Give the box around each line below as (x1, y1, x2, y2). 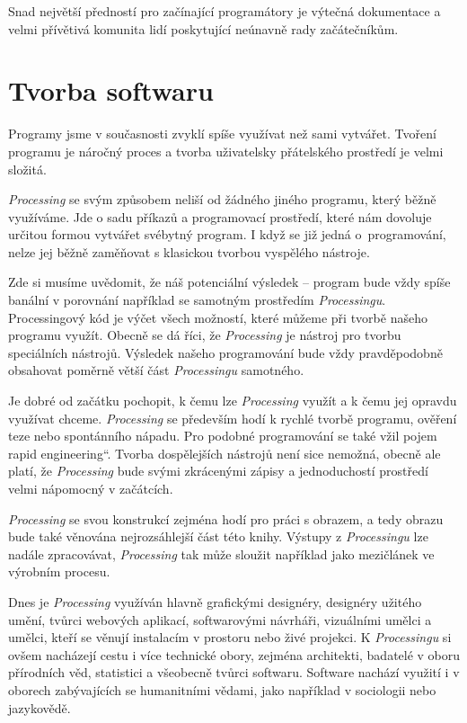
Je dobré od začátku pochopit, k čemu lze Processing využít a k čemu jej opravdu (8, 391, 457, 410)
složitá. (8, 159, 47, 178)
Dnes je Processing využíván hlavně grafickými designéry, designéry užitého (8, 592, 422, 611)
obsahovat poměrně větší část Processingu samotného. (8, 361, 304, 379)
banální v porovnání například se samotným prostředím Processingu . (8, 290, 386, 309)
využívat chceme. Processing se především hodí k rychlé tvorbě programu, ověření (8, 408, 457, 427)
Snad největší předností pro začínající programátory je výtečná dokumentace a (8, 2, 441, 20)
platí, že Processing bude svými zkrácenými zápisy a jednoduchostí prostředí (8, 461, 428, 480)
